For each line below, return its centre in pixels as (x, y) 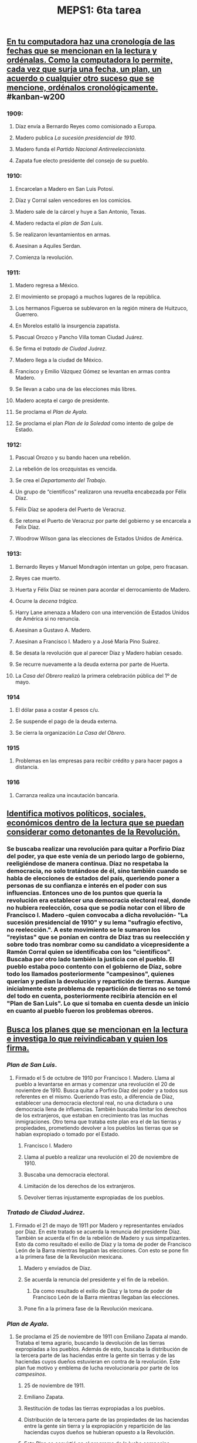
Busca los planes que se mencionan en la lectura (97, 1030)
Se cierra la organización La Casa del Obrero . (70, 732)
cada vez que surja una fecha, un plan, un (84, 69)
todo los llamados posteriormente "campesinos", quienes (91, 974)
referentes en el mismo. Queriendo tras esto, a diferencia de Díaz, (95, 1096)
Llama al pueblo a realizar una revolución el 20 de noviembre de (101, 1157)
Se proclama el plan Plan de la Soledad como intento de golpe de (94, 423)
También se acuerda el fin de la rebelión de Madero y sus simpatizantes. (103, 1238)
